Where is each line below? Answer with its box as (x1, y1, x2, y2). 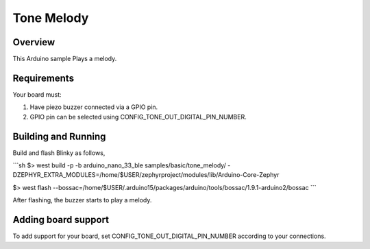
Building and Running (12, 130, 106, 142)
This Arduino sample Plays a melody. (12, 55, 117, 63)
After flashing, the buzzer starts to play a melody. (12, 196, 152, 204)
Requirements (12, 72, 75, 84)
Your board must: (12, 90, 62, 99)
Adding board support (12, 214, 110, 226)
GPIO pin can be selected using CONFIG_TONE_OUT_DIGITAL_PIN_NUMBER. (29, 112, 247, 121)
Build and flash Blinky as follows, (12, 148, 106, 157)
